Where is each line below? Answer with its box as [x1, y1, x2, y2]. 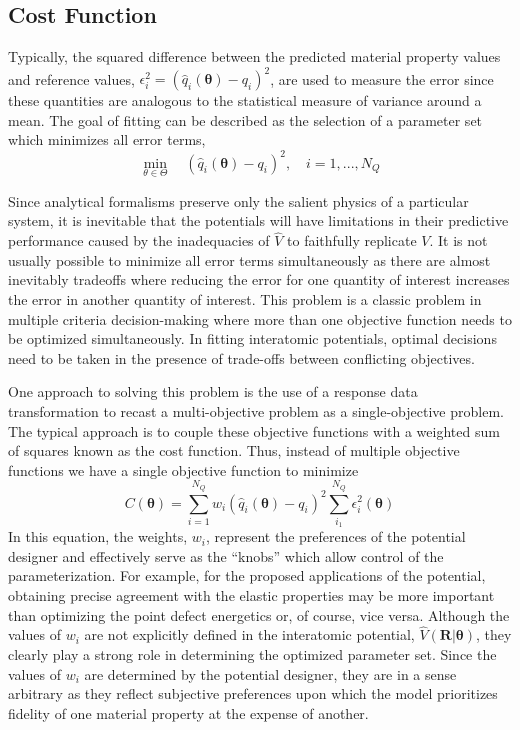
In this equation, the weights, [8, 526, 188, 547]
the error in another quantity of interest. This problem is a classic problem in [8, 288, 482, 309]
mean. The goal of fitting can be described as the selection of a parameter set [8, 109, 483, 130]
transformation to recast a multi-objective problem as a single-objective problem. [8, 400, 504, 421]
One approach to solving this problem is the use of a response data [8, 381, 418, 402]
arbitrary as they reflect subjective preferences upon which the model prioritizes [8, 683, 498, 704]
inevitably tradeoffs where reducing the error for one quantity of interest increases [8, 269, 510, 290]
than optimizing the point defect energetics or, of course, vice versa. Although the [8, 604, 510, 625]
